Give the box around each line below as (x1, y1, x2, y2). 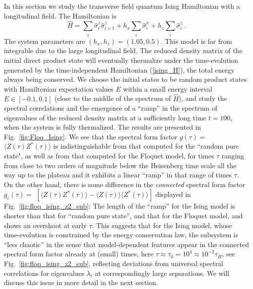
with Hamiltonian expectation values (4, 83, 114, 94)
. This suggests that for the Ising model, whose (92, 220, 232, 230)
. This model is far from (160, 36, 232, 46)
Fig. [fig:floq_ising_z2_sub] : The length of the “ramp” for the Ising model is (4, 201, 235, 211)
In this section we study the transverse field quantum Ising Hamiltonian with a (4, 1, 240, 11)
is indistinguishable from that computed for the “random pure (53, 141, 239, 151)
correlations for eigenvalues (4, 268, 84, 278)
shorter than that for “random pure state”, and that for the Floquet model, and (4, 211, 243, 221)
